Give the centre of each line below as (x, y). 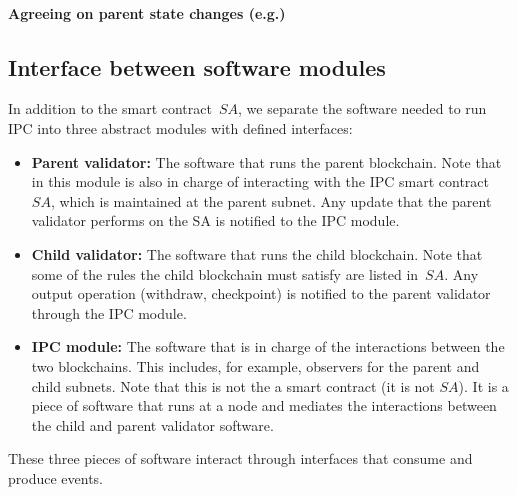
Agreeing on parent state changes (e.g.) (147, 12)
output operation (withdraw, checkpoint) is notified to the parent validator (261, 293)
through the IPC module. (109, 312)
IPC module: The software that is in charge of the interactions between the (268, 346)
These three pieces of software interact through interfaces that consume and (240, 458)
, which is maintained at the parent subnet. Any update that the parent (271, 200)
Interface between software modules (197, 66)
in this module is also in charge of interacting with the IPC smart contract (260, 181)
